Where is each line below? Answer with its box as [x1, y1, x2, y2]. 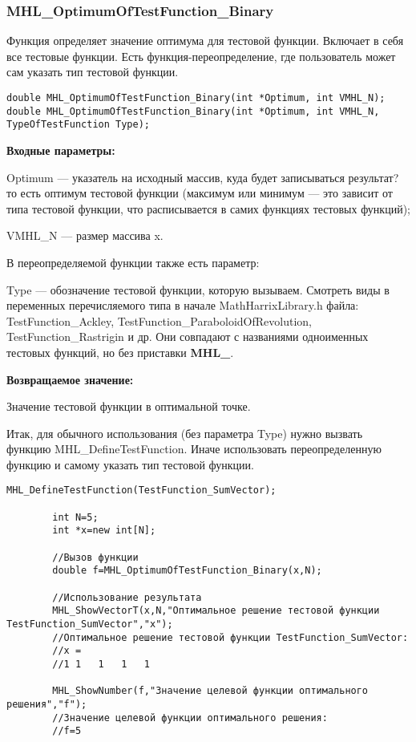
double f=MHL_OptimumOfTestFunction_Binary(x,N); [52, 565, 322, 577]
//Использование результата [52, 591, 202, 603]
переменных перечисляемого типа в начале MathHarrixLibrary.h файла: [6, 297, 359, 314]
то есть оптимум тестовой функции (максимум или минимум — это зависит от [6, 184, 393, 201]
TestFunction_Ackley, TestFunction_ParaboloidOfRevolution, [6, 312, 312, 329]
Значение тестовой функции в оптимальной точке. [6, 398, 251, 415]
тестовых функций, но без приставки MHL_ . [6, 343, 234, 360]
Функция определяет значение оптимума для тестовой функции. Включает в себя [6, 32, 404, 49]
